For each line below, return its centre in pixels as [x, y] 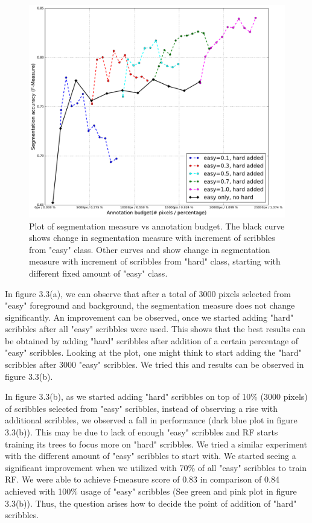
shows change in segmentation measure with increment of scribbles [152, 238]
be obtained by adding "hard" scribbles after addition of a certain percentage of [152, 340]
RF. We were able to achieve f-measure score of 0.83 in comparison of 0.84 [142, 479]
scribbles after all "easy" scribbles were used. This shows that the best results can [155, 329]
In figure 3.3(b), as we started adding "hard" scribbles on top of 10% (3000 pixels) [156, 396]
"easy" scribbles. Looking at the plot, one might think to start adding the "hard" [153, 352]
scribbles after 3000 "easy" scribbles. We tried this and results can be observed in [154, 364]
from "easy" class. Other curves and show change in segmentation [150, 249]
